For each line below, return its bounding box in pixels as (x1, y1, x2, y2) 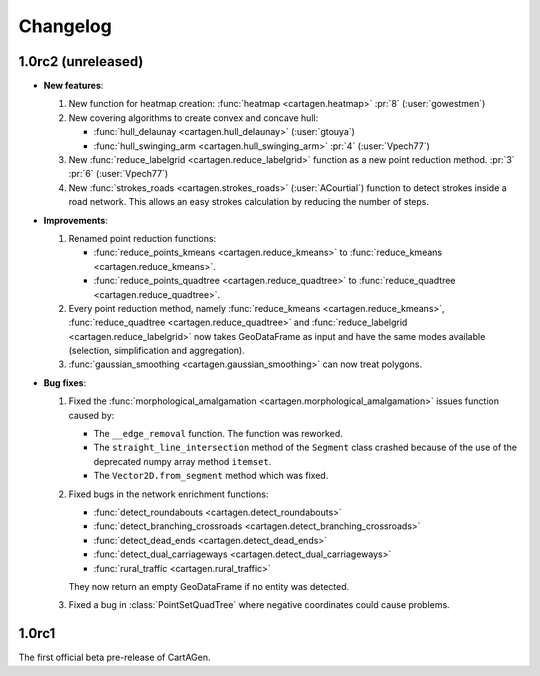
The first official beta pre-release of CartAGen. (18, 651, 211, 664)
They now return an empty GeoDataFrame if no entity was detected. (68, 580, 350, 592)
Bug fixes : (43, 376, 87, 389)
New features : (43, 80, 104, 92)
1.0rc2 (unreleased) (18, 53, 144, 70)
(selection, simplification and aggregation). (68, 345, 245, 357)
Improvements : (43, 214, 109, 226)
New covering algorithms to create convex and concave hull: (68, 111, 319, 124)
